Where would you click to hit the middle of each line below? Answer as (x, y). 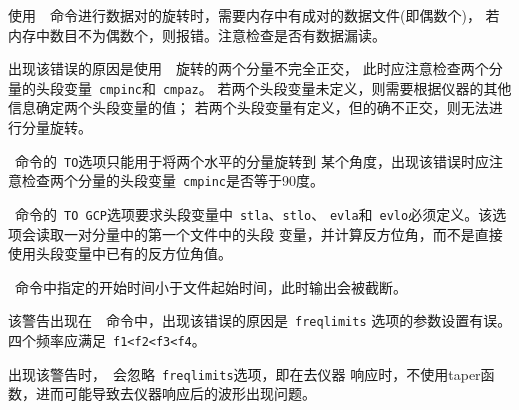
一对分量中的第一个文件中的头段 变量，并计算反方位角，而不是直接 (283, 233)
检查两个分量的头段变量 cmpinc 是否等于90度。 (172, 180)
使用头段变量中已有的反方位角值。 (120, 253)
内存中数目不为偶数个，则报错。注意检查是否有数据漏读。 (197, 34)
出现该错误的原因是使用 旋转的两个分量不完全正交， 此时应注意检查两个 (248, 68)
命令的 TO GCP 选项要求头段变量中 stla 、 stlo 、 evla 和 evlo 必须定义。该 (253, 213)
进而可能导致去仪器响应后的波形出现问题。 (175, 393)
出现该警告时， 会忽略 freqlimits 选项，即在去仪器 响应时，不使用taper (244, 373)
